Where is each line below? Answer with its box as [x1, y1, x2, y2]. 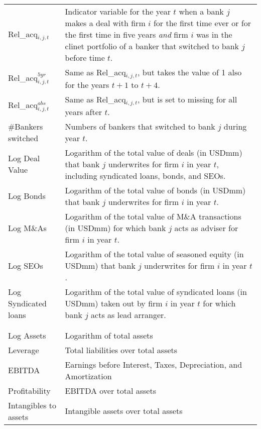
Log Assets [8, 329, 46, 341]
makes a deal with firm [65, 17, 146, 29]
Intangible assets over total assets [65, 405, 183, 417]
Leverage [8, 344, 39, 356]
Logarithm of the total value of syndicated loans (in [65, 285, 247, 297]
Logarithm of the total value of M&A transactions [65, 210, 241, 222]
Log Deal [8, 152, 40, 164]
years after [65, 105, 102, 118]
